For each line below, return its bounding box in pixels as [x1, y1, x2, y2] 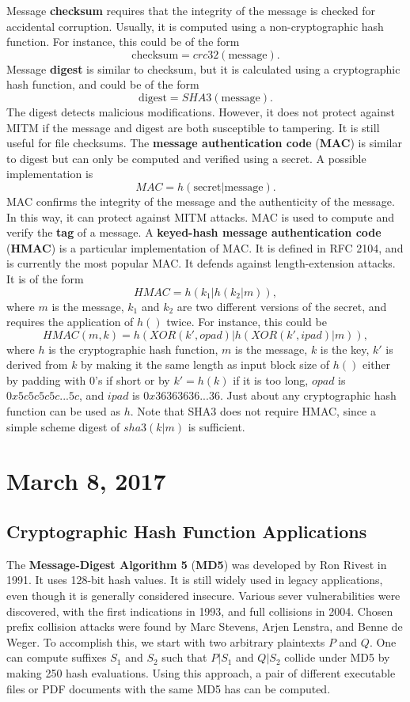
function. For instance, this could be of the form [6, 33, 240, 50]
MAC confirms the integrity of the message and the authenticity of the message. [6, 192, 395, 209]
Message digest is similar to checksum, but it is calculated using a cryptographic [6, 60, 401, 77]
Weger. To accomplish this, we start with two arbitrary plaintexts [6, 633, 325, 650]
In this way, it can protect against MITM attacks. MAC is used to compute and [6, 208, 394, 225]
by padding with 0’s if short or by [6, 371, 170, 388]
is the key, [320, 340, 370, 357]
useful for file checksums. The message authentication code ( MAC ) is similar [6, 135, 402, 151]
